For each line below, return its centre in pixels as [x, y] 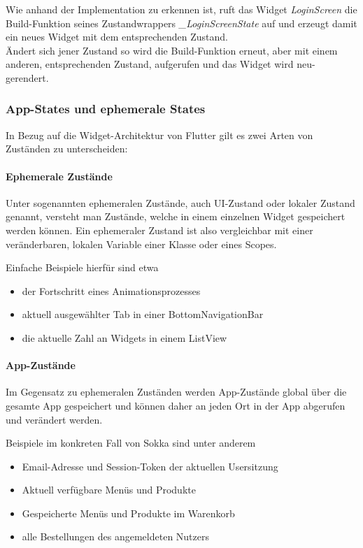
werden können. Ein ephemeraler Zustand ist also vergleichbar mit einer [159, 230]
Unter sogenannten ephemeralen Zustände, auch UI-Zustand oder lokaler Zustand [180, 202]
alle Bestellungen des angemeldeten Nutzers [115, 536]
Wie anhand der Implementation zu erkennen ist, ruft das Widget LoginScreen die [181, 9]
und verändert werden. [54, 419]
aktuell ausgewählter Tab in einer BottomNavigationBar [143, 314]
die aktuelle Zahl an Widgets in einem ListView [124, 337]
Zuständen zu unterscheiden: [67, 149]
